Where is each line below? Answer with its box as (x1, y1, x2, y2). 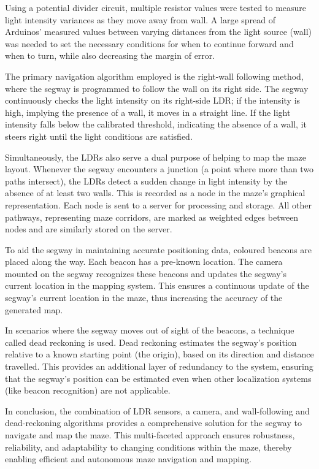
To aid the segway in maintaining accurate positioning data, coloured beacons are (5, 243, 312, 256)
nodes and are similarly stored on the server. (5, 223, 172, 235)
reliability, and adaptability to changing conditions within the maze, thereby (5, 440, 292, 453)
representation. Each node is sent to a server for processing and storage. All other (5, 198, 312, 211)
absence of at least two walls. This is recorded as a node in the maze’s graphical (5, 186, 306, 199)
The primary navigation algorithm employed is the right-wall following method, (5, 69, 304, 82)
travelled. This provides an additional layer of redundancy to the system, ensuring (5, 360, 313, 373)
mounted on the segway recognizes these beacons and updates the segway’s (5, 267, 287, 280)
